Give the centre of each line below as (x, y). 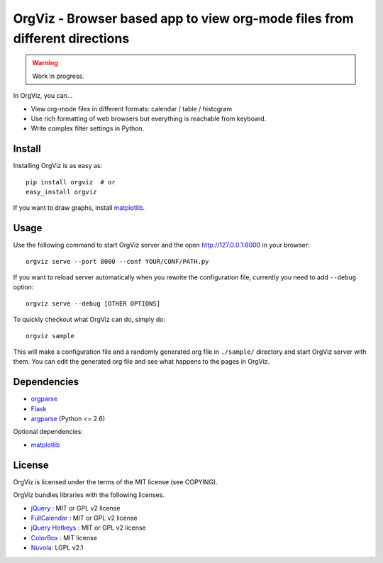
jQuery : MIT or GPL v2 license (76, 508)
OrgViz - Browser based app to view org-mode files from (183, 18)
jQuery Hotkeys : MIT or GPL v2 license (88, 528)
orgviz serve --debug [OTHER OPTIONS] (93, 303)
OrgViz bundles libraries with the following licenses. (89, 495)
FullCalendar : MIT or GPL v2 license (84, 518)
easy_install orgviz (61, 192)
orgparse (44, 399)
